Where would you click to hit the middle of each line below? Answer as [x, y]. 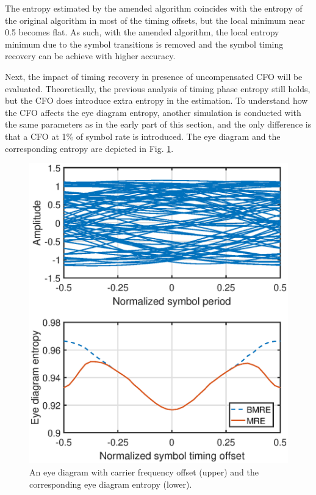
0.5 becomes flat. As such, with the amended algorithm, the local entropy [142, 32]
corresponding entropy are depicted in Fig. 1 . [89, 148]
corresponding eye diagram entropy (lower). [111, 484]
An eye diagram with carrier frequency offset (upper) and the [144, 472]
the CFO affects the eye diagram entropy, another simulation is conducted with [153, 112]
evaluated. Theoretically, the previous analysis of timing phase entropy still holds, [158, 88]
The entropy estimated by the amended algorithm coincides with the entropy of [154, 8]
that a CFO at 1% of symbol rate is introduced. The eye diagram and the [143, 136]
